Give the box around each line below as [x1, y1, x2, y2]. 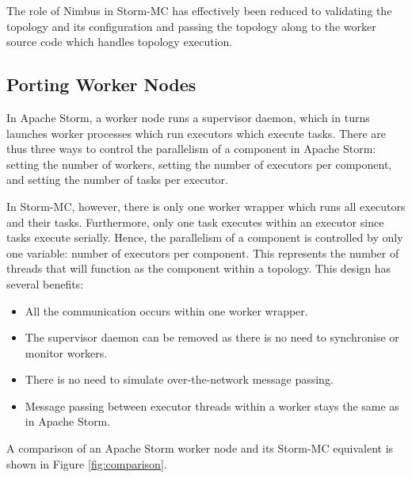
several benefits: [6, 275, 84, 292]
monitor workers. [25, 344, 108, 361]
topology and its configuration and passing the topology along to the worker [6, 17, 376, 34]
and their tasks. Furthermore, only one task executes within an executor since [6, 213, 384, 230]
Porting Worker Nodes [6, 72, 196, 97]
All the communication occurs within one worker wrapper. [25, 302, 308, 319]
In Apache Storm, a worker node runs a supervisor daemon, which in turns [6, 109, 370, 125]
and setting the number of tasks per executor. [6, 171, 228, 188]
